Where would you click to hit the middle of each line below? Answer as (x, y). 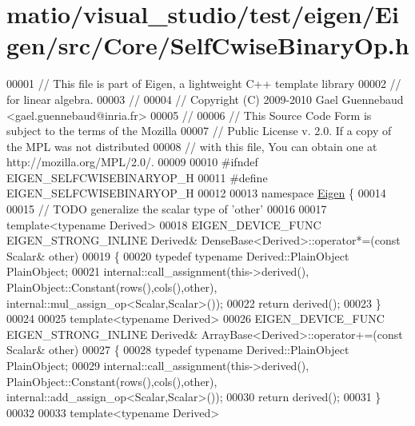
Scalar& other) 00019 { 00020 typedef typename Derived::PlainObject (178, 255)
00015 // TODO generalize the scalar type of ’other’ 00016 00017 (167, 209)
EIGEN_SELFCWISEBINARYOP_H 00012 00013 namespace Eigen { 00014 (196, 193)
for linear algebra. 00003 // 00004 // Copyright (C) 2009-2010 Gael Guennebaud (205, 99)
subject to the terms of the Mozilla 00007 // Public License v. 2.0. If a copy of (199, 131)
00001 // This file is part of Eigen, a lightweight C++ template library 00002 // (204, 84)
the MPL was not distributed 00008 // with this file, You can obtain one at (192, 146)
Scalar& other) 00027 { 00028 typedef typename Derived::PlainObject (178, 350)
